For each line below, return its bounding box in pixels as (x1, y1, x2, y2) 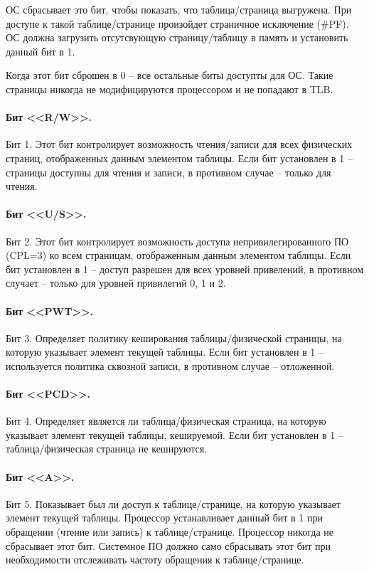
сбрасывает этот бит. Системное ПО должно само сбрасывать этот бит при (6, 538, 331, 553)
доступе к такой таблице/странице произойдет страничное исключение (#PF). (6, 16, 349, 31)
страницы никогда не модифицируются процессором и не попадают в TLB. (6, 81, 333, 96)
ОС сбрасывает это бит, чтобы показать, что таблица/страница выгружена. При (6, 2, 352, 16)
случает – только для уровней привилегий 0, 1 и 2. (6, 275, 226, 290)
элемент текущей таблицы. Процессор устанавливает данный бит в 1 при (6, 510, 323, 525)
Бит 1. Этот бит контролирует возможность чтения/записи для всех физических (6, 137, 353, 152)
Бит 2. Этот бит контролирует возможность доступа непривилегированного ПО (6, 233, 349, 248)
